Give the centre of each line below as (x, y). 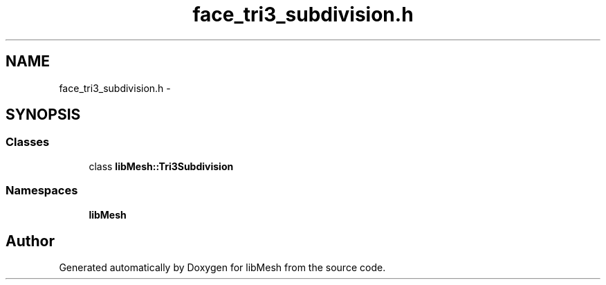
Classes (28, 142)
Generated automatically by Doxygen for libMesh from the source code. (222, 268)
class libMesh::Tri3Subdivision (161, 166)
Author (30, 241)
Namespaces (42, 191)
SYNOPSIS (43, 115)
